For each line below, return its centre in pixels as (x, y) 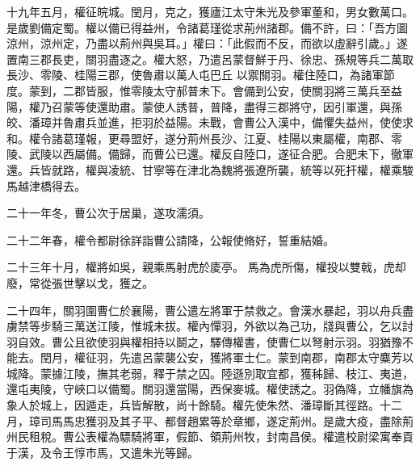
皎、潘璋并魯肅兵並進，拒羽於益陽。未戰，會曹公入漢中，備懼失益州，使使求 (210, 122)
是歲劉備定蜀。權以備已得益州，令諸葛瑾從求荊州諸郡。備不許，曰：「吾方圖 (207, 27)
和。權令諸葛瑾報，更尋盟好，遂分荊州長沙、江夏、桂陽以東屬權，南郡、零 (204, 138)
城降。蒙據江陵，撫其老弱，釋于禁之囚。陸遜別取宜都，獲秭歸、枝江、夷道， (210, 373)
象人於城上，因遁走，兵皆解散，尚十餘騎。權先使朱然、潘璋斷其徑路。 (193, 405)
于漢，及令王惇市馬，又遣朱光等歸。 (103, 452)
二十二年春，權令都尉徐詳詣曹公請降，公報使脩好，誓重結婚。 (170, 239)
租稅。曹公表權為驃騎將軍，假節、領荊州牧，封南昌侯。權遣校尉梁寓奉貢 (221, 437)
